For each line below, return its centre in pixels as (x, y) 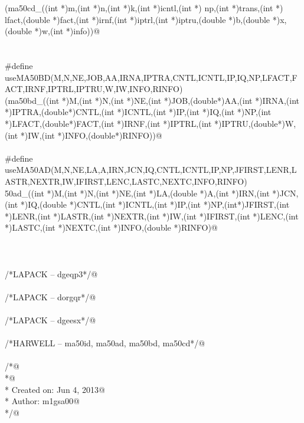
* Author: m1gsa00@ (42, 401)
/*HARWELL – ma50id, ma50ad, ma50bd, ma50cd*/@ (105, 343)
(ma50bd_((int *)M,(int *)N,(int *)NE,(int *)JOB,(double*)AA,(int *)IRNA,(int (152, 100)
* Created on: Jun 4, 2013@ (55, 389)
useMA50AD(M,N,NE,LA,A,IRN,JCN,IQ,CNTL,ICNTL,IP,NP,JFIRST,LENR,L (151, 170)
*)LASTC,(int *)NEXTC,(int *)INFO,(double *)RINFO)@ (111, 227)
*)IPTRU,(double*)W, (255, 123)
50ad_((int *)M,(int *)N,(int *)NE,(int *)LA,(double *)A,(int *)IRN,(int (137, 193)
